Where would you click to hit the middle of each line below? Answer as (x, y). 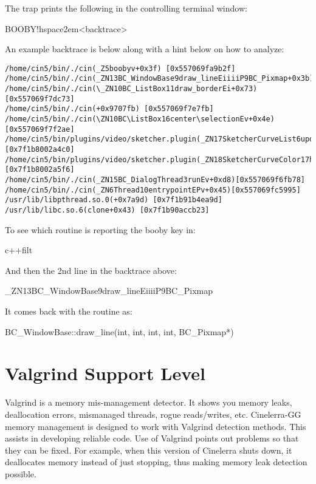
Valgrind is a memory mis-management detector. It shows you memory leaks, (149, 402)
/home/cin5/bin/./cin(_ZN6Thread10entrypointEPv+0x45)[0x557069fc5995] (153, 190)
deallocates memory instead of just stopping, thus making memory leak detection (156, 462)
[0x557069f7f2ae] (40, 129)
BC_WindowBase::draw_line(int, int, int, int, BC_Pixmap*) (119, 331)
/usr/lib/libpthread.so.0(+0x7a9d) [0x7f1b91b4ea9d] (114, 200)
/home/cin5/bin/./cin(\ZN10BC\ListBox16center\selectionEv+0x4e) (140, 119)
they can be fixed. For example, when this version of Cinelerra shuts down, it (149, 450)
